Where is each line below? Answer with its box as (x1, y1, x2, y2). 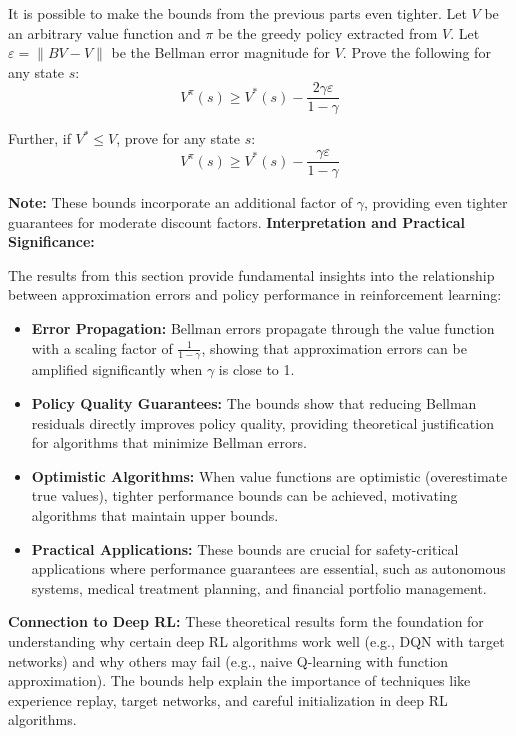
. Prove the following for (342, 42, 491, 63)
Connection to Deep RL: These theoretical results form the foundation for (8, 611, 484, 632)
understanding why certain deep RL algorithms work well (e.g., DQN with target (8, 631, 505, 652)
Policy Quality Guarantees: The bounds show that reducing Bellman (31, 393, 477, 414)
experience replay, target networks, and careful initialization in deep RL (8, 689, 448, 710)
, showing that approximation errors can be (201, 337, 467, 358)
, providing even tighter (363, 192, 508, 213)
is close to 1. (218, 359, 295, 380)
